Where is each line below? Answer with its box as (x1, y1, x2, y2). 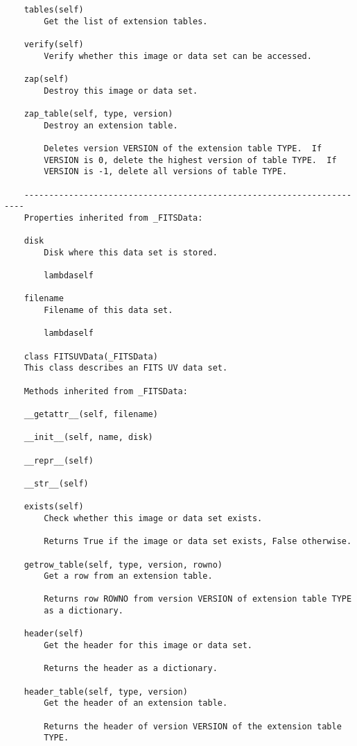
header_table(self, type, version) (24, 686, 188, 697)
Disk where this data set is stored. (44, 247, 218, 257)
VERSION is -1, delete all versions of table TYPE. (44, 167, 288, 177)
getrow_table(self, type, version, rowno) (24, 559, 223, 570)
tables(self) (24, 5, 84, 15)
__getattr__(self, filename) (24, 409, 158, 419)
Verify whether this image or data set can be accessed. (44, 51, 312, 61)
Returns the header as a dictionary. (44, 663, 218, 674)
